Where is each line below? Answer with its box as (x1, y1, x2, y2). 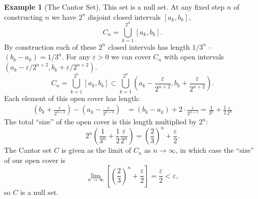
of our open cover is (4, 155, 66, 165)
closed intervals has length (108, 41, 190, 52)
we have (51, 11, 76, 22)
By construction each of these (4, 41, 96, 52)
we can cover (111, 51, 151, 62)
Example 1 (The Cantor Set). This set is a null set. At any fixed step (4, 2, 225, 12)
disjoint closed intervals (88, 11, 161, 22)
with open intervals (164, 51, 224, 62)
